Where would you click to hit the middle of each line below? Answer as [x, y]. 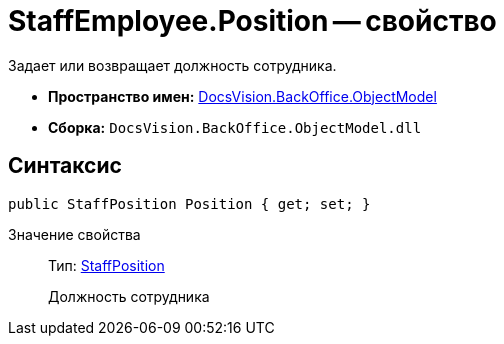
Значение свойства [74, 234]
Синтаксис [65, 166]
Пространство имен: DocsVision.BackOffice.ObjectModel [242, 96]
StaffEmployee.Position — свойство [252, 21]
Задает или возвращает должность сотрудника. [172, 65]
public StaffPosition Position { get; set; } [189, 203]
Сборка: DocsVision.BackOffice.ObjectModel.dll [235, 127]
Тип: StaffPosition [106, 265]
